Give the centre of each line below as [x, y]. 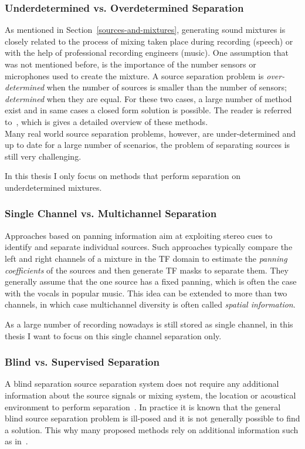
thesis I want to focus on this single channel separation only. [113, 335]
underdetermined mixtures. [53, 187]
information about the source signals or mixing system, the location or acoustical [150, 395]
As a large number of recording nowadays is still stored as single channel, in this [149, 324]
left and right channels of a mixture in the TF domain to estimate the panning [146, 258]
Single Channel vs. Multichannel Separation [111, 213]
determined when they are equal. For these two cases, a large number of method [148, 98]
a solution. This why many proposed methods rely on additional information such [152, 429]
